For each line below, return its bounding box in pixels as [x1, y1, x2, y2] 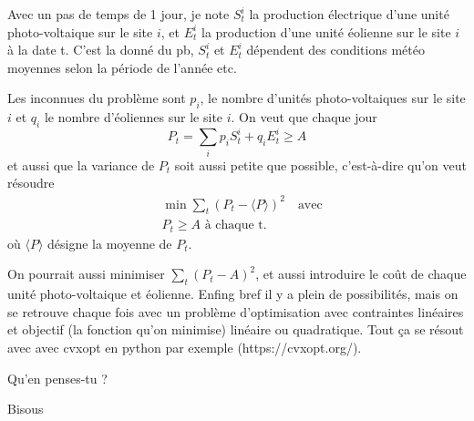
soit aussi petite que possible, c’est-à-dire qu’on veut [174, 155, 467, 174]
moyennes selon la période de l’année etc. [7, 57, 237, 77]
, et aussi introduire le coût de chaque [255, 264, 467, 283]
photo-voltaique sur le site [7, 22, 153, 41]
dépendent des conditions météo [246, 40, 425, 59]
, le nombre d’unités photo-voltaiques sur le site [200, 88, 466, 108]
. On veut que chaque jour [231, 108, 377, 127]
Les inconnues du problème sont [7, 88, 186, 108]
